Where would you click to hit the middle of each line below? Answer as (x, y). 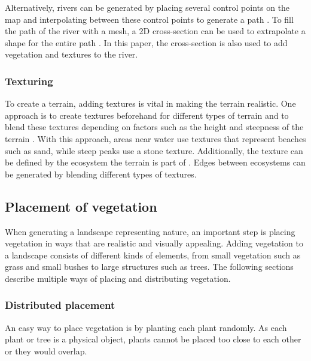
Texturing (29, 81)
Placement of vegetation (81, 206)
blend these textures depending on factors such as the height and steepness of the (154, 127)
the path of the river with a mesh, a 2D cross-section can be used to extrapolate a (155, 31)
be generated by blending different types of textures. (101, 174)
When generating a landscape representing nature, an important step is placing (150, 231)
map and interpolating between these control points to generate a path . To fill (149, 19)
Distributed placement (60, 305)
